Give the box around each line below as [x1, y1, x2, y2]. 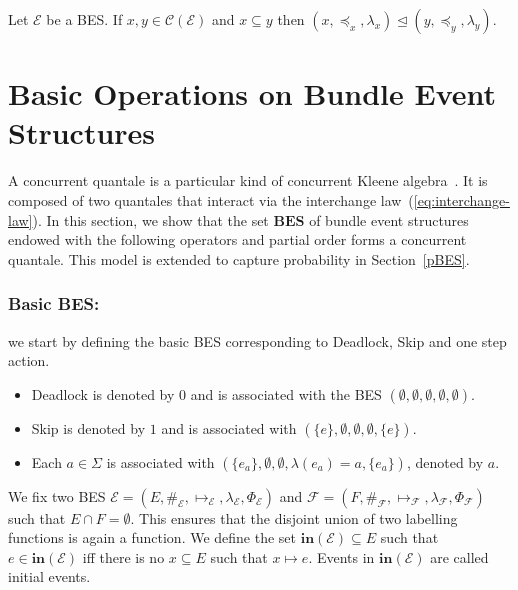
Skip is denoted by [31, 417, 146, 438]
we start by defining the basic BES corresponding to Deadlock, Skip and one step [8, 330, 507, 351]
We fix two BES [8, 485, 106, 506]
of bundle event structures [309, 209, 469, 230]
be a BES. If [46, 9, 123, 29]
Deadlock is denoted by [31, 383, 175, 404]
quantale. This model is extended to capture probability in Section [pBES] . [8, 248, 470, 269]
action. [8, 350, 50, 371]
